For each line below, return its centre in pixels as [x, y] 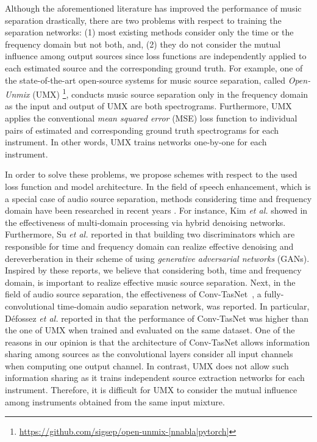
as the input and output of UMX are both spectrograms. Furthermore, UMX [148, 106]
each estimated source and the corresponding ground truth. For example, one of [154, 67]
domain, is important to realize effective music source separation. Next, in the [150, 282]
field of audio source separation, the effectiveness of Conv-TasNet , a [133, 294]
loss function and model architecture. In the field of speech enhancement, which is [158, 186]
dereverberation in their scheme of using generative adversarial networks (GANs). [157, 258]
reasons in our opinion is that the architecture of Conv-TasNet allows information [157, 342]
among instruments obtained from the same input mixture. [115, 401]
